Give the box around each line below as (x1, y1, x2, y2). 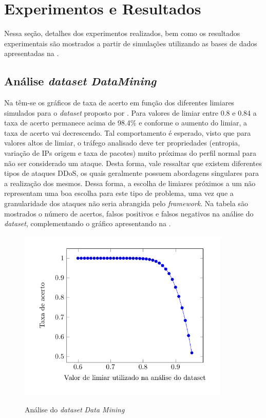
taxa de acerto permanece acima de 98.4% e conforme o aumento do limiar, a (4, 117, 247, 128)
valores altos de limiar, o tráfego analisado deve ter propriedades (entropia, (4, 137, 240, 148)
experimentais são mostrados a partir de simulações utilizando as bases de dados (4, 38, 257, 48)
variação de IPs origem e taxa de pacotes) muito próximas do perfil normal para (4, 148, 257, 158)
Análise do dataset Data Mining (25, 404, 125, 415)
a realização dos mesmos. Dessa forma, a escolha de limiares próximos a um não (4, 177, 256, 188)
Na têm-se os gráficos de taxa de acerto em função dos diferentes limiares (4, 97, 235, 108)
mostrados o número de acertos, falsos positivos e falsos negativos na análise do (4, 208, 254, 219)
